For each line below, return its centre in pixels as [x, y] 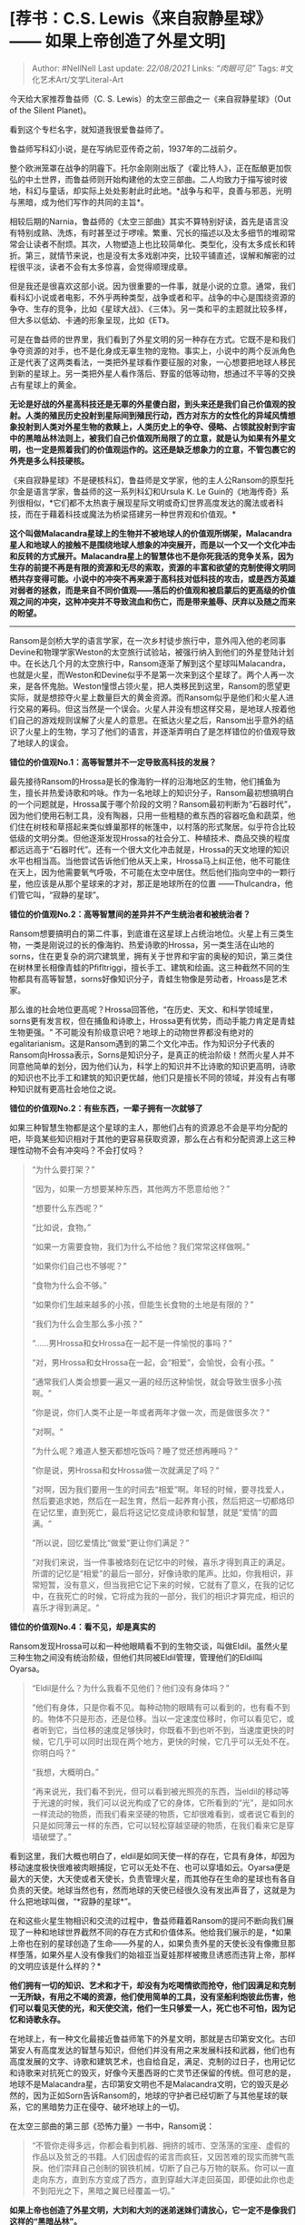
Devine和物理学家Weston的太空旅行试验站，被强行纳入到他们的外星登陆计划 [152, 652]
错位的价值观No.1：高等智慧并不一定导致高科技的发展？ [113, 762]
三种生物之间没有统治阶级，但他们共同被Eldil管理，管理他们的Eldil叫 [136, 1657]
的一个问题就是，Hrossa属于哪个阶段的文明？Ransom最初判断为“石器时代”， [152, 803]
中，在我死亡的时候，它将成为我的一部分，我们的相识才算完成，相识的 [163, 1596]
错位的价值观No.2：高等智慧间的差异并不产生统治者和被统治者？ [130, 914]
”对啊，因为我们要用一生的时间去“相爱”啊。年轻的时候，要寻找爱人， [160, 1489]
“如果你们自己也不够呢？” [79, 1265]
